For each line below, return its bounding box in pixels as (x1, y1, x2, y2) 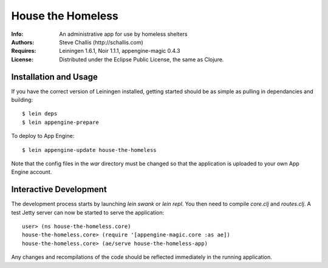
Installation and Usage (11, 72, 98, 82)
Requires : (11, 47, 36, 55)
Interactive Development (11, 184, 108, 194)
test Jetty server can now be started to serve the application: (11, 208, 165, 216)
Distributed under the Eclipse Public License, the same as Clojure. (59, 55, 224, 63)
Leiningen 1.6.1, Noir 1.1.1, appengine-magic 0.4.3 (59, 47, 180, 55)
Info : (11, 30, 24, 38)
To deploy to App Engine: (11, 132, 75, 140)
